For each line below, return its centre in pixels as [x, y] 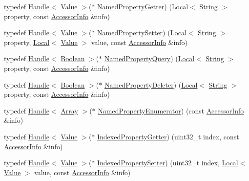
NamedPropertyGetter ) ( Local [143, 6]
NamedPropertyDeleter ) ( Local [151, 84]
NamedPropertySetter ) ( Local [142, 33]
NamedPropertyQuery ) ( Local [149, 58]
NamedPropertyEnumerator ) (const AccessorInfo [171, 110]
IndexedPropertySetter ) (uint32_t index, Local [168, 163]
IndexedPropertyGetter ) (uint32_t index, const [168, 136]
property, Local [27, 42]
